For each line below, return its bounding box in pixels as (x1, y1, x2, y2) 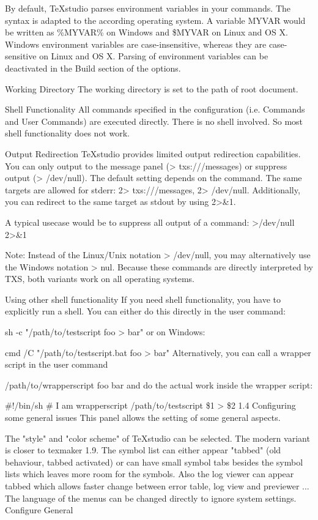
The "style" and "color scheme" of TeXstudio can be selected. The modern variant (5, 431, 310, 444)
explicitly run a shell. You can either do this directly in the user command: (5, 305, 286, 318)
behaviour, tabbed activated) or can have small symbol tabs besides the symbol (5, 455, 303, 468)
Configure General (5, 503, 73, 516)
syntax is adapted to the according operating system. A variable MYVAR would (5, 13, 306, 26)
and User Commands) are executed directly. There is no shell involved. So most (5, 114, 303, 127)
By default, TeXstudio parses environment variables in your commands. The (5, 2, 291, 14)
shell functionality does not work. (5, 127, 130, 139)
